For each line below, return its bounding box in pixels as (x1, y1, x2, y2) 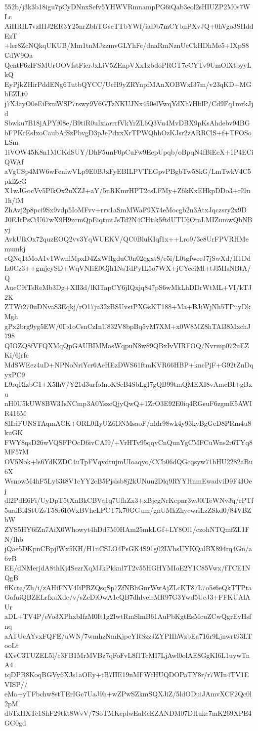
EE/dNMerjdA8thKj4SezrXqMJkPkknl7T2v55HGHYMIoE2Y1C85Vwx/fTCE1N (4, 563, 251, 573)
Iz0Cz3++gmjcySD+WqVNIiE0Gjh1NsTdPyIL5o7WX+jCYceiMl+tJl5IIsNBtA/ (4, 263, 251, 273)
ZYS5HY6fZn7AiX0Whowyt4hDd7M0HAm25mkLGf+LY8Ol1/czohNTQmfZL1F (4, 524, 250, 534)
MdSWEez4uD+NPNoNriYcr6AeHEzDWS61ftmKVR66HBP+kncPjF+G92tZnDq (4, 359, 254, 369)
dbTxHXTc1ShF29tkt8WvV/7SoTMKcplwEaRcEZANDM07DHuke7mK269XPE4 (4, 708, 252, 718)
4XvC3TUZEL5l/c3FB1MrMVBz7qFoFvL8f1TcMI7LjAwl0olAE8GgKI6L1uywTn (4, 650, 250, 660)
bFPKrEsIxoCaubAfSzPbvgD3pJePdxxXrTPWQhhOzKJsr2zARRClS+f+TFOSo (4, 127, 252, 137)
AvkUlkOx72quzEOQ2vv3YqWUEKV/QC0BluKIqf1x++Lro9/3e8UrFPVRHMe (4, 234, 249, 244)
